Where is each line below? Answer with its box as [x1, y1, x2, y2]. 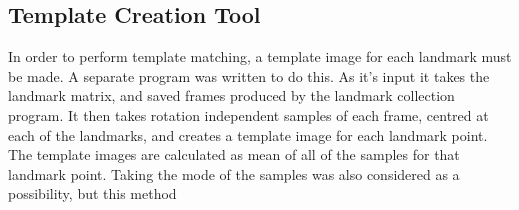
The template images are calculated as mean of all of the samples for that [8, 144, 460, 165]
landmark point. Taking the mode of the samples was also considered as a [8, 163, 460, 184]
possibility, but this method [8, 183, 177, 204]
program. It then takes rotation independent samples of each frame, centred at [8, 104, 489, 125]
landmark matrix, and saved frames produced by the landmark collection [8, 85, 455, 106]
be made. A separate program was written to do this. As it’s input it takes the [8, 65, 490, 86]
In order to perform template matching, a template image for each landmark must [8, 46, 512, 67]
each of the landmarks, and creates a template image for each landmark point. [8, 124, 488, 145]
